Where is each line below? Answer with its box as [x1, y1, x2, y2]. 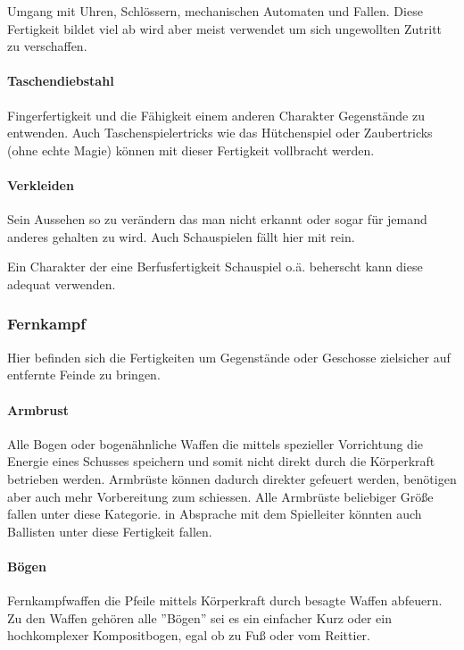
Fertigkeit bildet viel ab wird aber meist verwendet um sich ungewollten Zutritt [7, 19, 443, 37]
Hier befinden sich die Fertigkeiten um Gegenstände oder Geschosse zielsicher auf [7, 347, 451, 366]
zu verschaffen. [7, 37, 87, 55]
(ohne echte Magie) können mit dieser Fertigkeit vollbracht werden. [7, 140, 375, 159]
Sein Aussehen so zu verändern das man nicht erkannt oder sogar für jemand [7, 210, 427, 229]
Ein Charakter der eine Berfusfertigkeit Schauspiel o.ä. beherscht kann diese [7, 257, 423, 276]
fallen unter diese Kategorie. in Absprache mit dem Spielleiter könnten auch [7, 504, 422, 523]
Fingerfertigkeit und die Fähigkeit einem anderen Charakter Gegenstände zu [7, 105, 425, 124]
